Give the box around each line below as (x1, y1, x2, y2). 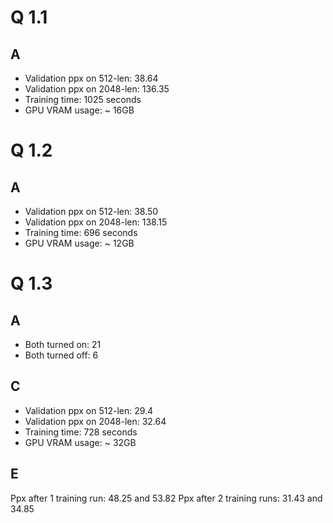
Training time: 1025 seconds (24, 94, 142, 105)
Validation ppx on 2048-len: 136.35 (24, 83, 170, 95)
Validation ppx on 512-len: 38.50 (24, 206, 159, 217)
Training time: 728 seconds (24, 426, 138, 438)
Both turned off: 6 (24, 349, 99, 361)
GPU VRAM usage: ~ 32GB (24, 436, 137, 448)
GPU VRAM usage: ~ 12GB (24, 237, 135, 249)
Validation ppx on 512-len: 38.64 (24, 72, 159, 84)
